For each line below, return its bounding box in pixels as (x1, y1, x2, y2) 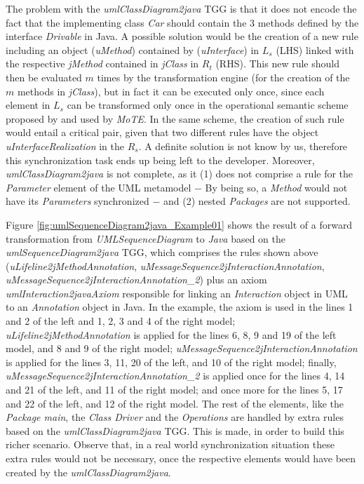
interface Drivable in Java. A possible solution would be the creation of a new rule (6, 29, 358, 43)
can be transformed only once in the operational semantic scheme (67, 98, 349, 112)
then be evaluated (6, 69, 82, 84)
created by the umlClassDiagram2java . (6, 464, 171, 479)
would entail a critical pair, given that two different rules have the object (6, 125, 319, 140)
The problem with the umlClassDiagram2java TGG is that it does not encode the (6, 1, 357, 15)
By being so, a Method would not (205, 180, 348, 194)
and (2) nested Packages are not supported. (163, 194, 351, 208)
